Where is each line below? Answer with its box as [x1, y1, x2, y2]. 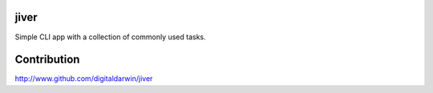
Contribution [14, 53, 80, 67]
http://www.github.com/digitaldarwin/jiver [14, 74, 153, 83]
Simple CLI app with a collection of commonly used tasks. [14, 32, 206, 42]
